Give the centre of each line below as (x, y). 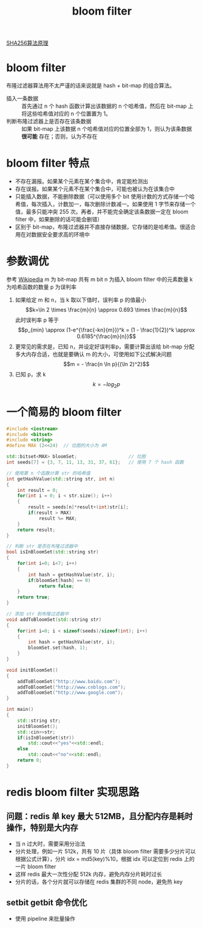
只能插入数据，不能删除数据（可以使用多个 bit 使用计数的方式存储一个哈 (105, 196)
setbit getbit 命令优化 (47, 903)
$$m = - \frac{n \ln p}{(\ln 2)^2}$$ (106, 364)
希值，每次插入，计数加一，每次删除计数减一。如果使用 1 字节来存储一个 (105, 204)
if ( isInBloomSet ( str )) (46, 738)
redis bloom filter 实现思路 (73, 792)
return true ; (34, 597)
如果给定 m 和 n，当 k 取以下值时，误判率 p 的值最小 (81, 300)
